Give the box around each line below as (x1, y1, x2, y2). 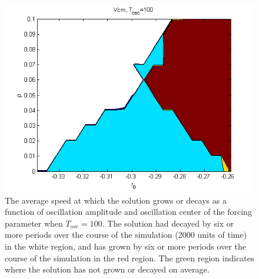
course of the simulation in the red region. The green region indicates (5, 251, 254, 264)
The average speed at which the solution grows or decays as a (5, 194, 227, 206)
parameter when (5, 217, 63, 229)
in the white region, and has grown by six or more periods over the (5, 240, 246, 252)
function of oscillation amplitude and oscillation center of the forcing (5, 205, 252, 218)
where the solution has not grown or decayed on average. (5, 263, 210, 275)
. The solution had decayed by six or (102, 217, 234, 229)
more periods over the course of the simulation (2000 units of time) (5, 228, 247, 241)
